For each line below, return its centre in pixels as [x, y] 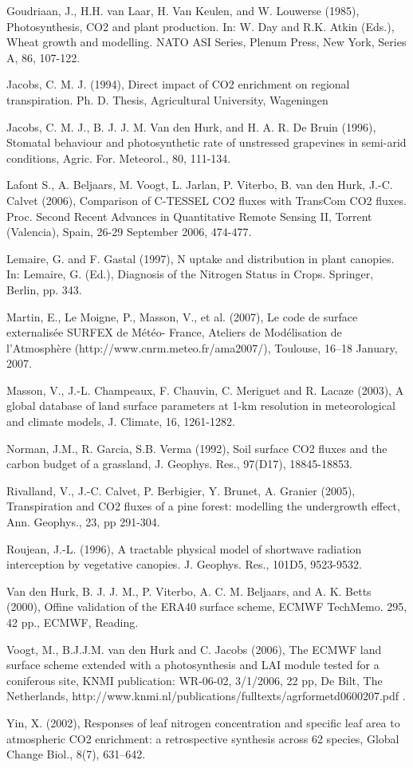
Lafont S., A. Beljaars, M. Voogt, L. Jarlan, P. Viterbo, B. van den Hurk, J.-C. [200, 185]
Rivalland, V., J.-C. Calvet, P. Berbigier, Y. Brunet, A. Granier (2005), [181, 490]
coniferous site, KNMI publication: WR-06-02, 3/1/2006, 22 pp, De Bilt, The [195, 680]
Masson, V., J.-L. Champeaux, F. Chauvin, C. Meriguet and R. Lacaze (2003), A [205, 390]
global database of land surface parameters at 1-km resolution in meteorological [201, 406]
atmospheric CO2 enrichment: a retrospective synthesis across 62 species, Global [203, 738]
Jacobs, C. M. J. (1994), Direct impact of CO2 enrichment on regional [178, 84]
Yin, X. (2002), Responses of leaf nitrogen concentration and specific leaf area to [203, 722]
